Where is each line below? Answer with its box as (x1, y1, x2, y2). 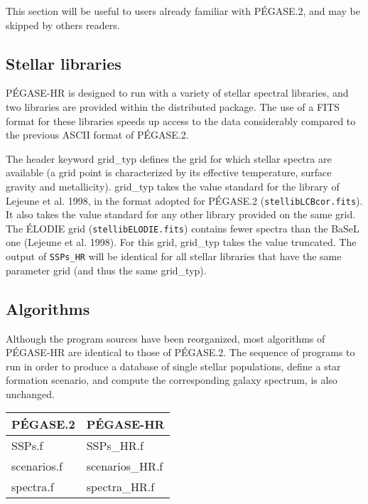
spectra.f (11, 478, 54, 495)
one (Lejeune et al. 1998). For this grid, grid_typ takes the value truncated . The (6, 235, 357, 250)
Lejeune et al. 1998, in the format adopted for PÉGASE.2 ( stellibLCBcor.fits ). (6, 193, 363, 208)
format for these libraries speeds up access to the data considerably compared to (6, 113, 356, 128)
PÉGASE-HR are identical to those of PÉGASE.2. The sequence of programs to (6, 345, 355, 360)
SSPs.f (11, 437, 43, 454)
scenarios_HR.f (86, 458, 163, 475)
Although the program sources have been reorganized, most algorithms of (6, 331, 325, 345)
